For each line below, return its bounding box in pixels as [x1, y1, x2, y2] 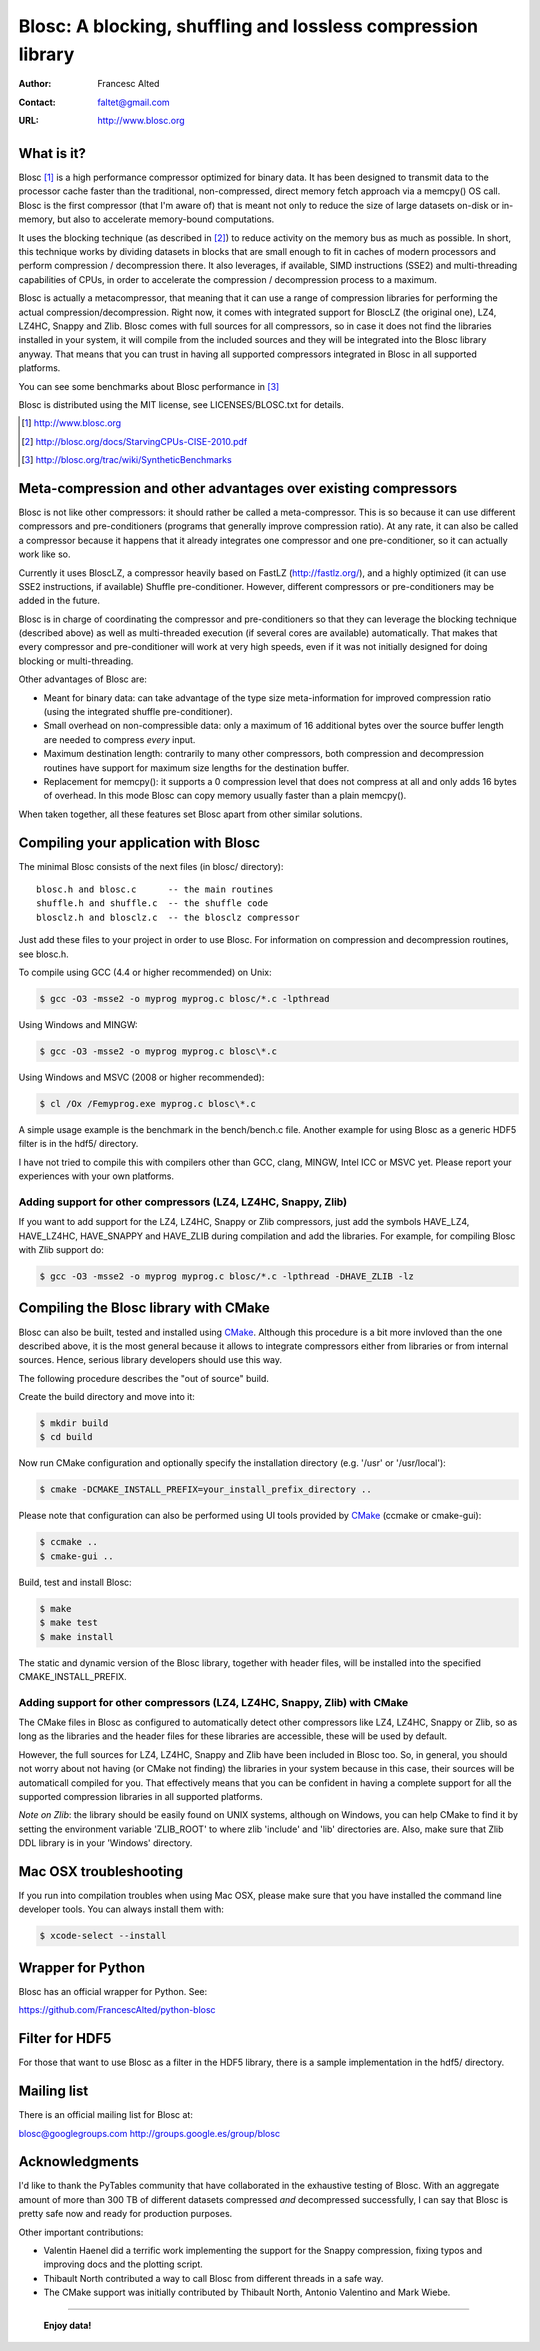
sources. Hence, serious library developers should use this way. [18, 1354, 283, 1366]
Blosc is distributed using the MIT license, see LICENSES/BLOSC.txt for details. [18, 398, 345, 410]
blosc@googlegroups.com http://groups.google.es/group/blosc [18, 2127, 280, 2139]
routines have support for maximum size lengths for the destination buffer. [43, 761, 350, 774]
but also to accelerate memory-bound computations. [56, 213, 275, 225]
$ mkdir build [39, 1418, 109, 1429]
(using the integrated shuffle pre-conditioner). [43, 706, 234, 718]
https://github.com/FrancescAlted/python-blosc [18, 2004, 216, 2016]
